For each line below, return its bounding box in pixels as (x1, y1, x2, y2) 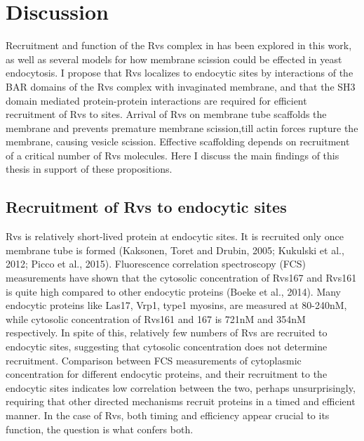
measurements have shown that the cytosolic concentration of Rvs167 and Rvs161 (6, 270, 357, 285)
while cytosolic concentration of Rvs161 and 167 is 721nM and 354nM (6, 311, 306, 326)
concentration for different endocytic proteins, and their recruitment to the (6, 367, 328, 381)
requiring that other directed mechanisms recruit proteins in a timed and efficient (6, 394, 356, 409)
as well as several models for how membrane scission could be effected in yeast (6, 51, 342, 66)
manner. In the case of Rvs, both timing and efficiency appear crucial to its (6, 407, 330, 422)
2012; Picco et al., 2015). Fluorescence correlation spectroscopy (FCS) (6, 256, 306, 271)
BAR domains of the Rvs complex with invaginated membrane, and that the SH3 (6, 79, 356, 93)
